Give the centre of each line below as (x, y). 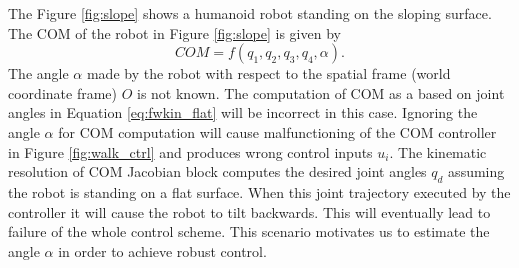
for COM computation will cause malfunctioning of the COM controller (277, 131)
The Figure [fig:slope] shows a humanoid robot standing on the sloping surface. (250, 13)
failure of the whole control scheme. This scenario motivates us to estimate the (249, 231)
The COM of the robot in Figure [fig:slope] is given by (174, 32)
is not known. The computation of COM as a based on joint (320, 92)
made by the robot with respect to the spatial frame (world (268, 73)
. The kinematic (438, 151)
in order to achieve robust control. (162, 250)
